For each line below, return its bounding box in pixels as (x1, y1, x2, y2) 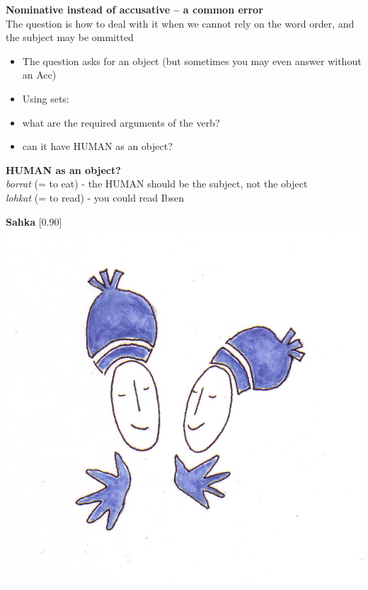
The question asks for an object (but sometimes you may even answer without (22, 53, 362, 68)
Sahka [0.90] (6, 214, 62, 229)
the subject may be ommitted (6, 30, 134, 45)
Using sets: (22, 91, 69, 105)
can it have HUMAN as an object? (22, 139, 173, 154)
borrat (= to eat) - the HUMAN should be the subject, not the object (6, 176, 308, 191)
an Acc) (22, 67, 57, 82)
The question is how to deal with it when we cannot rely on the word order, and (6, 16, 355, 30)
